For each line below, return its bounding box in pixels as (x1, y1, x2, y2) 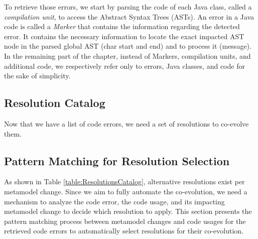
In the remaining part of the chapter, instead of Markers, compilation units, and (4, 50, 251, 61)
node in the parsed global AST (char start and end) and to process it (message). (4, 41, 251, 51)
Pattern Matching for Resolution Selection (4, 153, 230, 168)
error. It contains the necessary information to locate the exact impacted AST (4, 31, 244, 41)
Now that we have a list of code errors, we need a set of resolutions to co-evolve (4, 118, 249, 129)
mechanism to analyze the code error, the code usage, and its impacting (4, 196, 225, 206)
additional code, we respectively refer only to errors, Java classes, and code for (4, 60, 245, 71)
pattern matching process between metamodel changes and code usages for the (4, 215, 246, 226)
